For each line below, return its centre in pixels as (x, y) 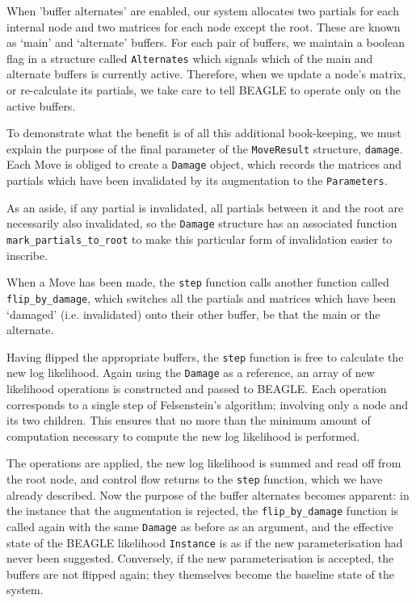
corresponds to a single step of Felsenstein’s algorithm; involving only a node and (208, 404)
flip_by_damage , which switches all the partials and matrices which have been (202, 297)
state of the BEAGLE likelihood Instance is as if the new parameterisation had (205, 542)
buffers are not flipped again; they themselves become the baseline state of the (200, 574)
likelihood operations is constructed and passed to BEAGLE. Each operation (197, 389)
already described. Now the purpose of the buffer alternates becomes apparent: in (208, 494)
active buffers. (41, 105)
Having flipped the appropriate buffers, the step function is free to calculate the (205, 356)
